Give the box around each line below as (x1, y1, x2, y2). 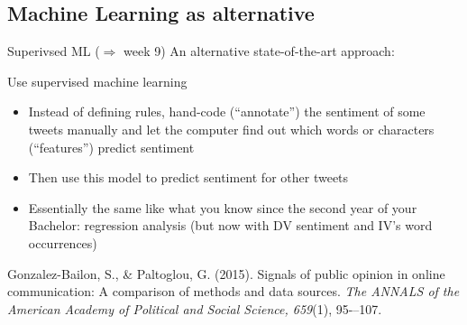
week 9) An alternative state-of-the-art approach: (124, 42, 395, 60)
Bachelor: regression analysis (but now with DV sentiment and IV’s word (28, 216, 433, 235)
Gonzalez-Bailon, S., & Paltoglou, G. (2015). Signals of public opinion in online (7, 264, 445, 283)
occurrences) (28, 233, 97, 252)
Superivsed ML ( (7, 42, 100, 60)
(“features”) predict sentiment (28, 137, 195, 156)
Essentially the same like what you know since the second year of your (28, 198, 417, 217)
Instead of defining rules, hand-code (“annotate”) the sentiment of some (28, 102, 426, 121)
